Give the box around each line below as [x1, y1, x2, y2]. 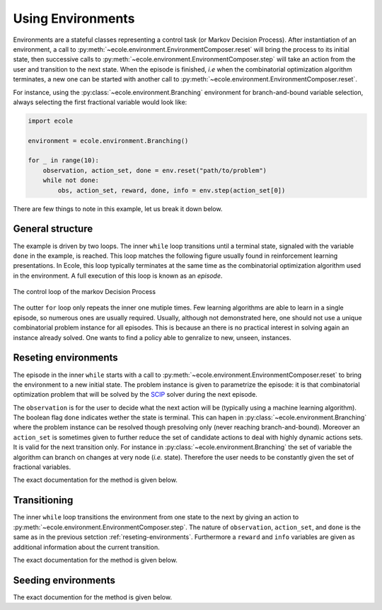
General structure [13, 223, 93, 235]
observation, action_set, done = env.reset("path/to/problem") [42, 166, 267, 174]
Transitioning [13, 495, 74, 507]
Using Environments [13, 11, 135, 26]
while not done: [42, 176, 99, 184]
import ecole [28, 117, 74, 125]
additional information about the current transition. [13, 543, 161, 551]
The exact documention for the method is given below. [13, 592, 173, 601]
